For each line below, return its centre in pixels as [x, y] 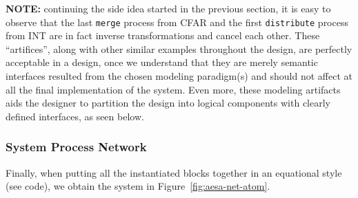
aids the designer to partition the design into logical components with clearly [168, 103]
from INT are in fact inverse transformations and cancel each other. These [163, 35]
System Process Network [76, 147]
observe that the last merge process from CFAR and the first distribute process [177, 22]
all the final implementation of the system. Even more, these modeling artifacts [173, 89]
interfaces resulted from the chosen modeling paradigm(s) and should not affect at [179, 76]
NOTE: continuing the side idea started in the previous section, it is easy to [168, 8]
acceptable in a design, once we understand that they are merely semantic [162, 62]
